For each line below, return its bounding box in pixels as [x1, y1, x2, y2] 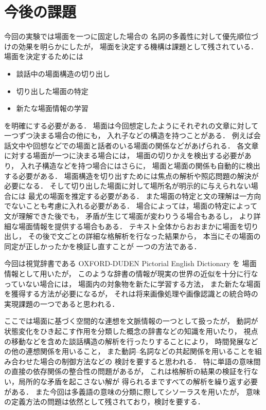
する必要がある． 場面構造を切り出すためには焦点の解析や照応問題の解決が [4, 170, 259, 181]
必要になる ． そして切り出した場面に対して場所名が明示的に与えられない [4, 180, 251, 191]
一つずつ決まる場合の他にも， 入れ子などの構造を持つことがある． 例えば [4, 130, 254, 141]
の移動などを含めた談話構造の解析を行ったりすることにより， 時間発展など [4, 336, 258, 346]
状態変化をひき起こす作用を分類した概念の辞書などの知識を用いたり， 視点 [4, 325, 258, 336]
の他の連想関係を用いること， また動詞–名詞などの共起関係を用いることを [4, 346, 255, 357]
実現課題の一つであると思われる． [4, 298, 119, 309]
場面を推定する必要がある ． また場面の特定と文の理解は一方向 [49, 190, 261, 201]
